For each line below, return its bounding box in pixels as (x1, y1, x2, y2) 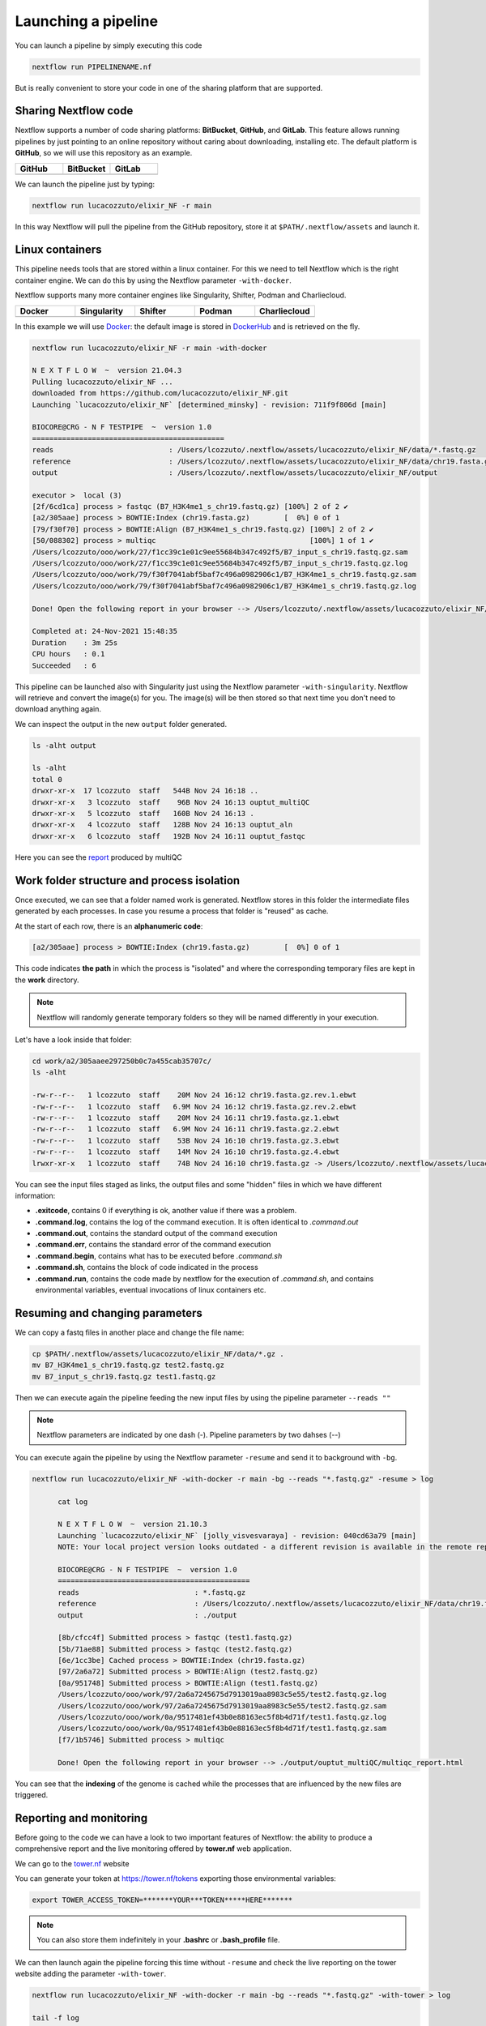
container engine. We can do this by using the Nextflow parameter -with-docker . (15, 276, 292, 285)
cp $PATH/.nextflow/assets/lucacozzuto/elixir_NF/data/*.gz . (32, 1349, 284, 1358)
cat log (58, 1497, 88, 1507)
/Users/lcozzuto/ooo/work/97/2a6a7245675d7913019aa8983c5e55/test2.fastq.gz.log (58, 1690, 387, 1699)
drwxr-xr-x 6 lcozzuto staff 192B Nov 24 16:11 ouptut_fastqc (32, 831, 306, 840)
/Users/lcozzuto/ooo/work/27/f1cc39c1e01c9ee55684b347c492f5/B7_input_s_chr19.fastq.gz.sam (32, 547, 408, 557)
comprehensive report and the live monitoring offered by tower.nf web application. (15, 1844, 292, 1853)
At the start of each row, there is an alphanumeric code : (15, 921, 203, 931)
